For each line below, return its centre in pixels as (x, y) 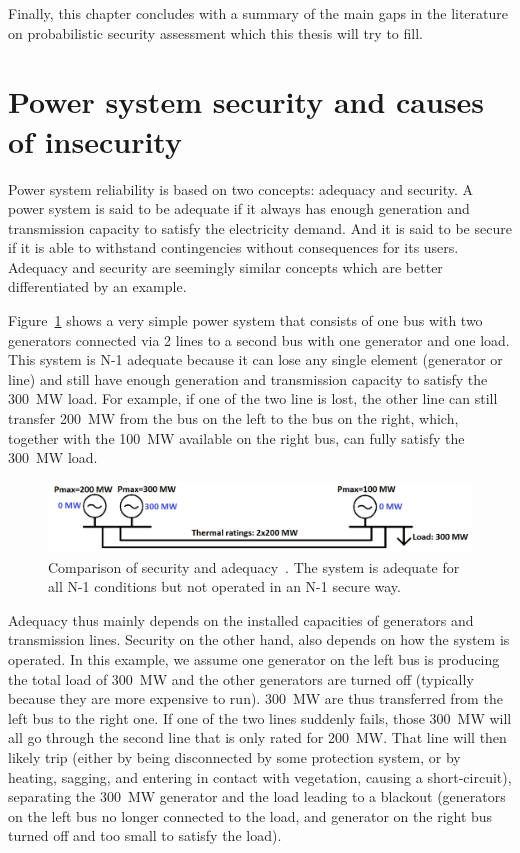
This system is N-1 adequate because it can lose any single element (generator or (255, 359)
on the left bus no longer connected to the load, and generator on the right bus (250, 815)
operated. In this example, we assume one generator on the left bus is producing (254, 659)
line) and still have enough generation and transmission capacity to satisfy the (248, 378)
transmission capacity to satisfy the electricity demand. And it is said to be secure (260, 227)
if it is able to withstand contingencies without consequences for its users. (233, 247)
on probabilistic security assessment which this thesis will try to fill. (215, 32)
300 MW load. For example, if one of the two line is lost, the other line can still (253, 398)
